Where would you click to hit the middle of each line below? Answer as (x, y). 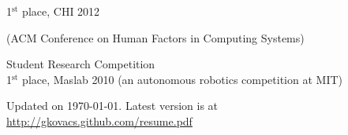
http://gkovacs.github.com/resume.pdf (99, 120)
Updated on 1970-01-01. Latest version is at (112, 106)
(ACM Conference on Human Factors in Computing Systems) (155, 37)
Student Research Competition (81, 64)
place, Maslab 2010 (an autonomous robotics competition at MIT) (183, 79)
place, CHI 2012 (61, 11)
